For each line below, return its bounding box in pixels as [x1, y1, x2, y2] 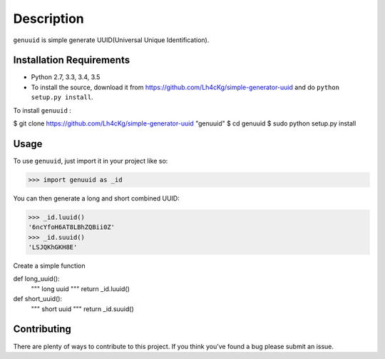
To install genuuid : [13, 106, 71, 114]
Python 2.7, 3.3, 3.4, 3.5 [31, 73, 101, 81]
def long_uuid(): [13, 275, 60, 283]
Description [13, 11, 85, 26]
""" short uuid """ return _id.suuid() [31, 304, 135, 313]
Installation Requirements [13, 54, 130, 66]
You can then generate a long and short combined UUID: [13, 193, 180, 203]
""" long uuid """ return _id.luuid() [31, 284, 130, 293]
